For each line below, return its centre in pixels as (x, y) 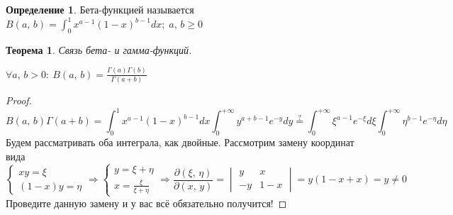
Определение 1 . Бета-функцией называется (100, 9)
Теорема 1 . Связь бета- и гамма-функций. (99, 49)
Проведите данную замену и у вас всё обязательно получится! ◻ (146, 203)
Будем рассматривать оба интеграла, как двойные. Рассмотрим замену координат (180, 142)
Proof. (19, 100)
